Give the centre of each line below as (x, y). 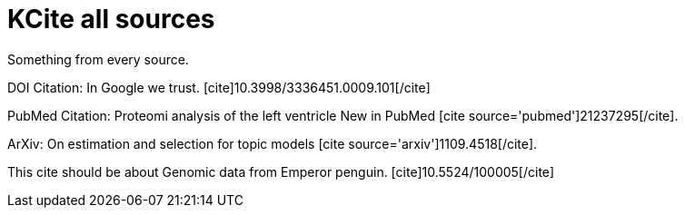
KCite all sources (111, 19)
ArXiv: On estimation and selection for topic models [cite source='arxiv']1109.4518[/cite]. (273, 143)
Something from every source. (98, 59)
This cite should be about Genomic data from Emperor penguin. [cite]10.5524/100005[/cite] (281, 171)
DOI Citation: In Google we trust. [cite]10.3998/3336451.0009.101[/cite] (219, 87)
